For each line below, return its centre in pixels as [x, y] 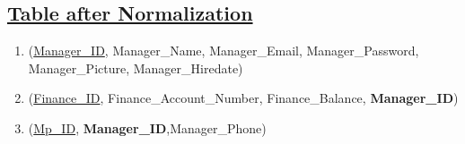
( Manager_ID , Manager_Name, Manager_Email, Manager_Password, [224, 51]
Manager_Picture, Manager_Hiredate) [136, 68]
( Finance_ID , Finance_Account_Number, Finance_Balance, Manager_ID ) [243, 98]
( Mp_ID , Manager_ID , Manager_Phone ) [147, 127]
